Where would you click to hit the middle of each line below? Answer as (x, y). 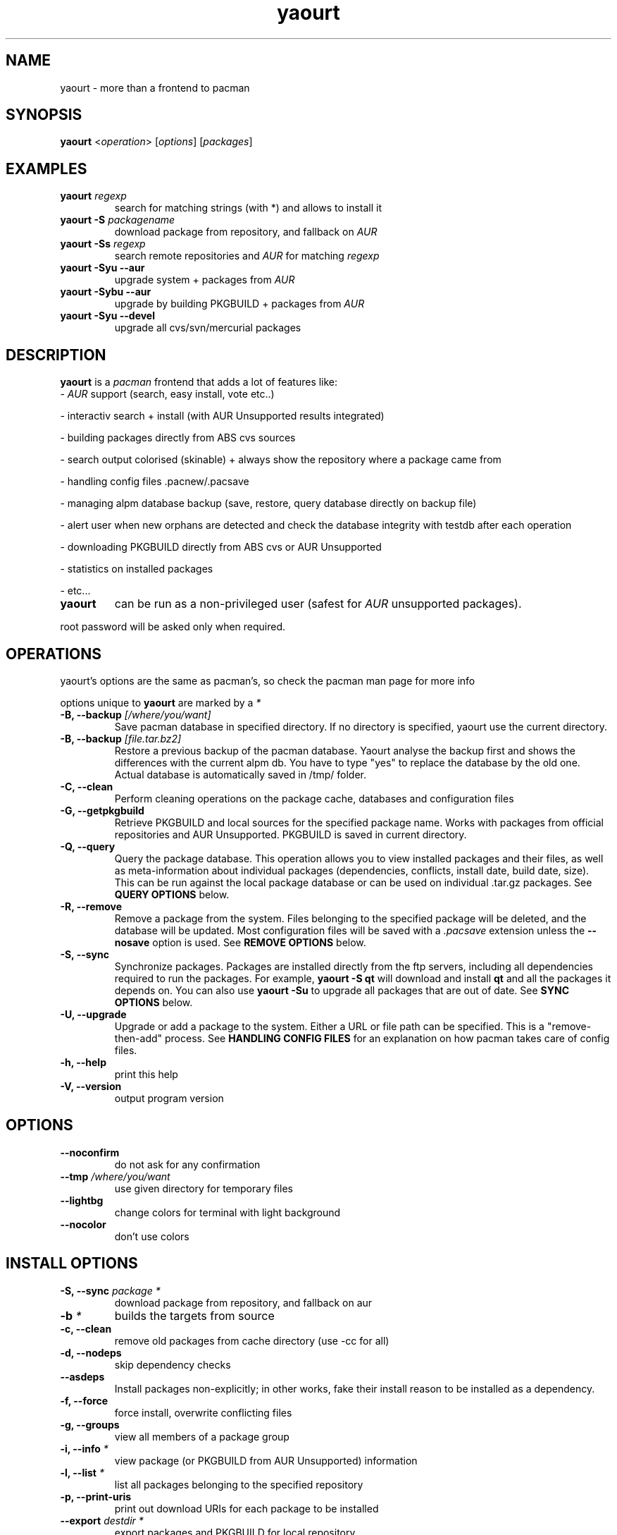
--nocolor (83, 1224)
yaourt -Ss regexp (103, 244)
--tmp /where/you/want (115, 1176)
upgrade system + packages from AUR (205, 280)
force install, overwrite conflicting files (203, 1412)
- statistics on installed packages (137, 569)
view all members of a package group (202, 1436)
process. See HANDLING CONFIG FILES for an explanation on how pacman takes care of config (387, 1038)
